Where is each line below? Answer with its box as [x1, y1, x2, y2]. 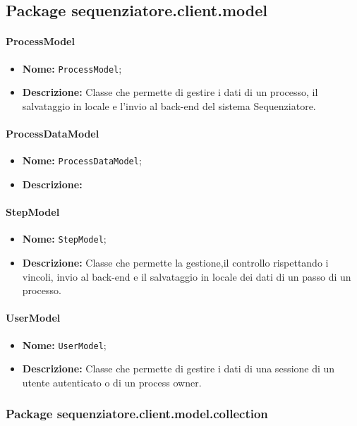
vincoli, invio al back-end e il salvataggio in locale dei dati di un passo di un [22, 269, 351, 284]
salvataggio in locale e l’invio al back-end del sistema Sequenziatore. [22, 98, 316, 113]
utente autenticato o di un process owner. [22, 375, 202, 389]
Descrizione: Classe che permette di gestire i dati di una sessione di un [22, 361, 335, 376]
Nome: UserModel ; [22, 337, 107, 352]
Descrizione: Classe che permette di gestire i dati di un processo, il [22, 85, 318, 99]
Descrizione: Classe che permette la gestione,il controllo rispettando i [22, 255, 329, 269]
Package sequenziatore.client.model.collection [6, 405, 268, 422]
